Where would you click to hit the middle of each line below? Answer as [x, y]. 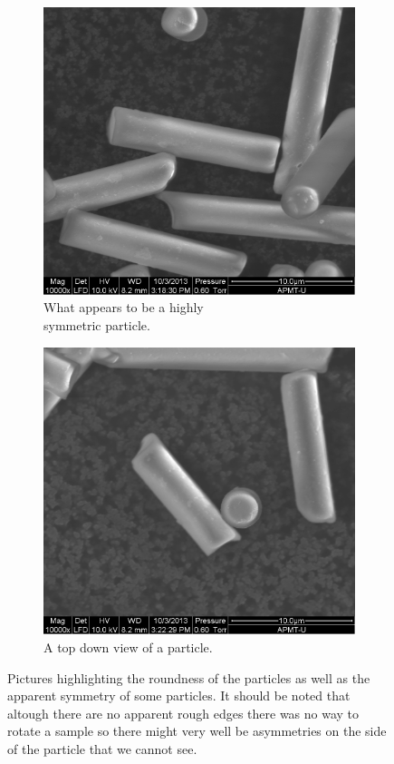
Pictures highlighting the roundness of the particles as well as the [189, 677]
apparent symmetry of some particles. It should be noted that [179, 695]
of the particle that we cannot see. [102, 748]
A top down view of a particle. [128, 646]
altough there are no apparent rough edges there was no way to [183, 713]
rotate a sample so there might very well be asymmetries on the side [197, 731]
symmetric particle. [97, 324]
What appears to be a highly [124, 307]
